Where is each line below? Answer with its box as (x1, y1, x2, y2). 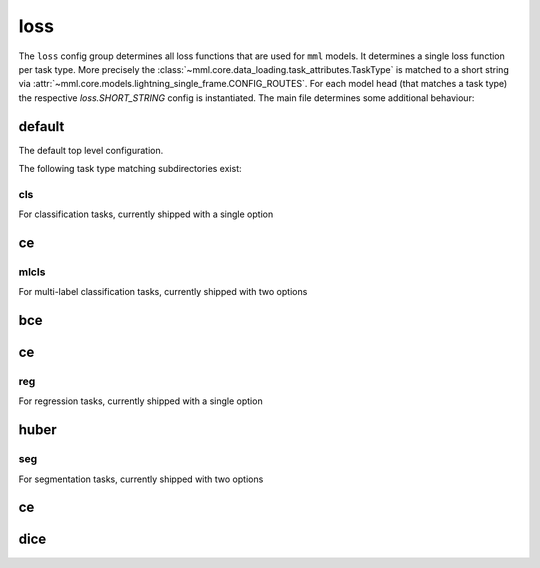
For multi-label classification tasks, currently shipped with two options (18, 286, 308, 298)
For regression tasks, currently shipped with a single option (18, 395, 264, 407)
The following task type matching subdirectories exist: (18, 163, 242, 175)
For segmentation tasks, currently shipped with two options (18, 473, 264, 485)
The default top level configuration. (18, 144, 164, 156)
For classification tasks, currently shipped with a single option (18, 208, 274, 220)
